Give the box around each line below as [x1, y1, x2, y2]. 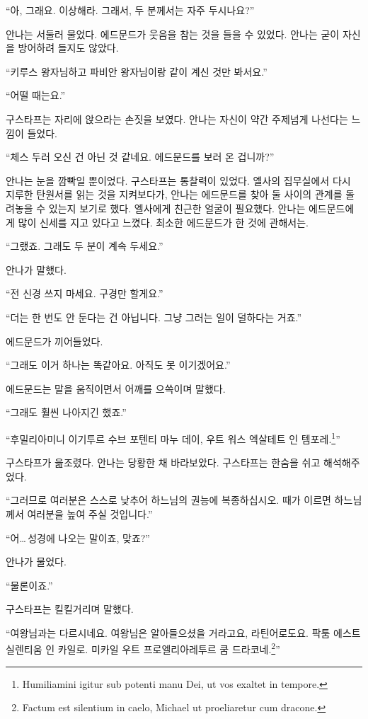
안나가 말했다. [6, 262, 67, 277]
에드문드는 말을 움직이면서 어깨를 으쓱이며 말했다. [6, 381, 226, 396]
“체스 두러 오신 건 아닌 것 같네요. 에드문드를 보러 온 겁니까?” [6, 149, 275, 164]
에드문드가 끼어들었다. [6, 333, 103, 348]
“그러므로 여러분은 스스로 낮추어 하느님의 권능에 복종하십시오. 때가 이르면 [6, 493, 331, 507]
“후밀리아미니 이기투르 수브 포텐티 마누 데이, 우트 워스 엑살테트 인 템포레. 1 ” [6, 429, 340, 446]
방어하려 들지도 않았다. [18, 40, 119, 55]
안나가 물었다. [6, 554, 67, 569]
